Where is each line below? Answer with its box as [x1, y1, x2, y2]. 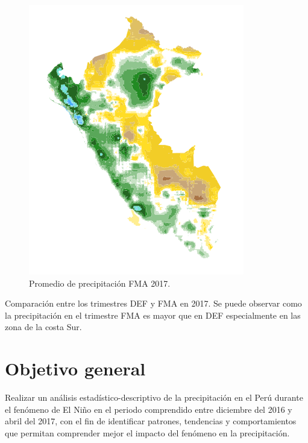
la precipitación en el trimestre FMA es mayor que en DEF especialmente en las [5, 308, 301, 321]
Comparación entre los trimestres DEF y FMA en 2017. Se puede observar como [5, 297, 302, 310]
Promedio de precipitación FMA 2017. [29, 276, 171, 289]
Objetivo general [5, 356, 146, 381]
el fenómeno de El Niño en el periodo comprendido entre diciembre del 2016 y [5, 403, 292, 415]
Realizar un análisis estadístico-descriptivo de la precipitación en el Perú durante [5, 391, 303, 404]
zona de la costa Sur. [5, 320, 82, 333]
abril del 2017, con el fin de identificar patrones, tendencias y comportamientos [5, 415, 297, 427]
